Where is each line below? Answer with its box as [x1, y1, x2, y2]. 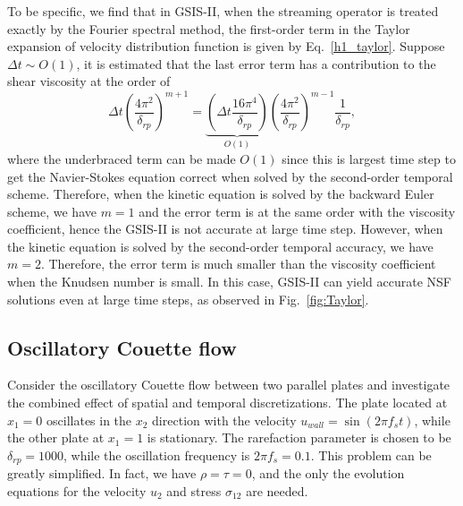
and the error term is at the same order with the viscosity [139, 202, 456, 220]
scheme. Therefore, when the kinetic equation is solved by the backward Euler [7, 184, 434, 203]
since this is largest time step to [282, 149, 456, 167]
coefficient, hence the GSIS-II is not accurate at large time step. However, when [7, 219, 443, 238]
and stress [166, 481, 222, 500]
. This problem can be [310, 445, 432, 464]
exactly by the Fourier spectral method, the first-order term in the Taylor [7, 19, 410, 38]
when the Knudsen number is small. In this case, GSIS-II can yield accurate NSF [7, 272, 451, 291]
